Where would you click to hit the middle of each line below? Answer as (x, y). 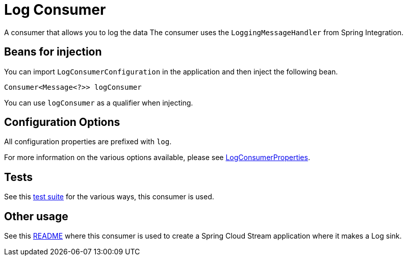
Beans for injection (53, 52)
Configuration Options (62, 122)
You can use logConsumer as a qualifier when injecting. (99, 102)
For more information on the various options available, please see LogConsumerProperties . (157, 158)
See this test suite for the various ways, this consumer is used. (109, 197)
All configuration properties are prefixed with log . (88, 142)
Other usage (36, 216)
